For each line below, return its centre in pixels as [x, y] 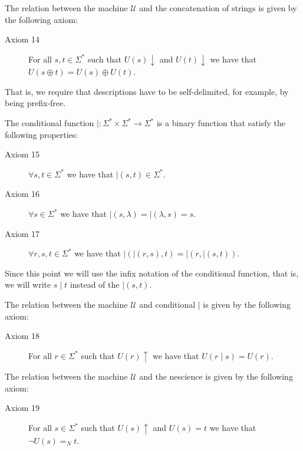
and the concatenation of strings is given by [218, 8]
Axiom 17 [22, 233]
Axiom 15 [22, 154]
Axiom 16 [22, 194]
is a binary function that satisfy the [221, 123]
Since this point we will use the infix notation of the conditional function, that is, [152, 273]
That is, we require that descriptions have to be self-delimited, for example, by [147, 91]
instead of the [95, 284]
